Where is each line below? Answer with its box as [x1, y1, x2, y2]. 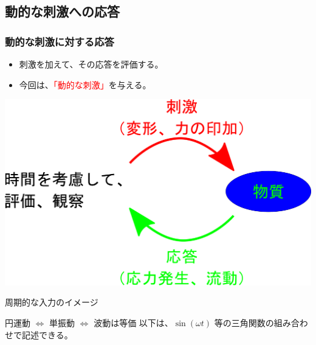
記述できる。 [21, 328, 73, 341]
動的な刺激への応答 [5, 2, 120, 21]
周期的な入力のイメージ [5, 296, 98, 308]
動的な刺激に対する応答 [5, 33, 114, 49]
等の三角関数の [214, 316, 274, 329]
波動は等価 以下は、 [94, 316, 173, 329]
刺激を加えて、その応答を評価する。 [19, 58, 163, 70]
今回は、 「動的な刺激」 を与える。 [19, 78, 151, 91]
